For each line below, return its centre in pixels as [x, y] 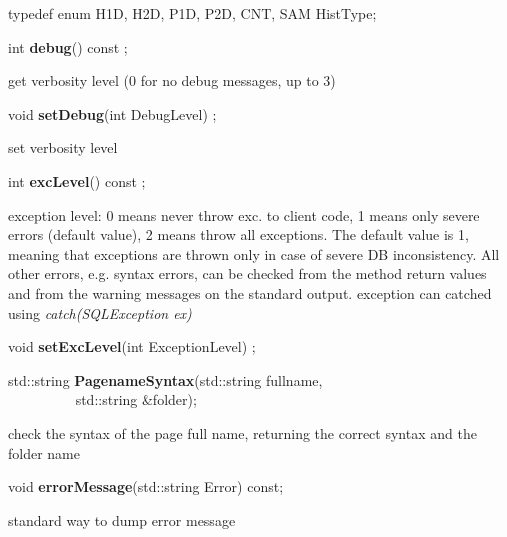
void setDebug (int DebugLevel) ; [112, 113]
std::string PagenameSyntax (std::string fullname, [165, 379]
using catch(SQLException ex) [100, 312]
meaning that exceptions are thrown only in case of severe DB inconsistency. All [254, 253]
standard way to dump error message [122, 519]
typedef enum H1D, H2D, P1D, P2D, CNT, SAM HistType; [192, 13]
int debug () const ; [68, 46]
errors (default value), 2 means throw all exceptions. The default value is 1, [238, 234]
